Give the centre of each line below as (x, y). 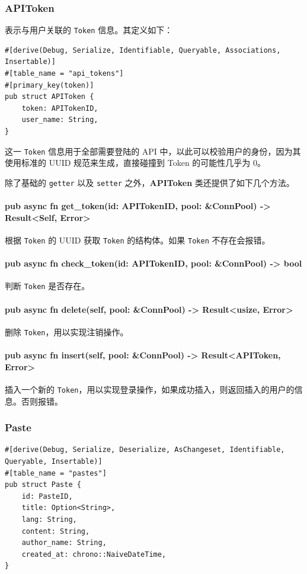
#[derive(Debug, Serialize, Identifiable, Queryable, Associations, (143, 50)
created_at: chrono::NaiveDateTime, (94, 554)
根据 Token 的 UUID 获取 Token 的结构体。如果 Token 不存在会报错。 (137, 240)
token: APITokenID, (60, 108)
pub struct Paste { (43, 485)
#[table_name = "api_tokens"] (64, 74)
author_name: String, (64, 543)
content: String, (56, 531)
